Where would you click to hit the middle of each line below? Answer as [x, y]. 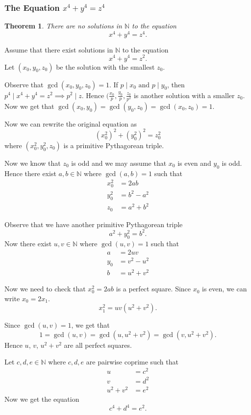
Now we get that [29, 106]
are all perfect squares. [98, 345]
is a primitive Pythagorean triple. [114, 145]
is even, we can [225, 289]
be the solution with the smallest [105, 66]
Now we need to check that [45, 289]
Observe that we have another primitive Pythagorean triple [94, 224]
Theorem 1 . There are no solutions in [63, 26]
